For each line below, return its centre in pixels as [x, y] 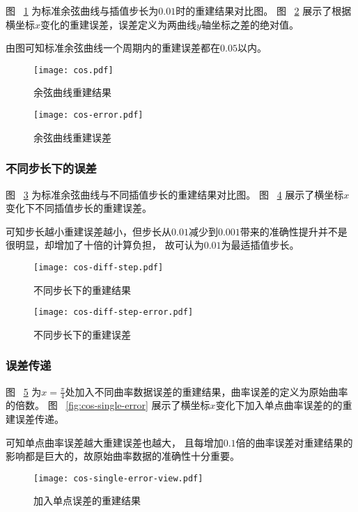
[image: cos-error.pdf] [88, 115]
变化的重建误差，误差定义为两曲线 [119, 24]
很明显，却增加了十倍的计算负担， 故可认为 [105, 245]
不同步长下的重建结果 [82, 289]
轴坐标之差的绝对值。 [250, 24]
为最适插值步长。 [260, 245]
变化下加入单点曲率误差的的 [279, 405]
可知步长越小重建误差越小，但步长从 [88, 231]
